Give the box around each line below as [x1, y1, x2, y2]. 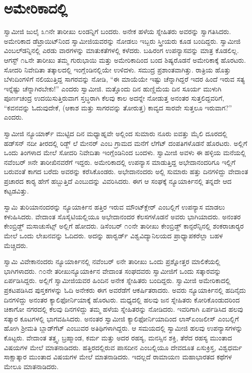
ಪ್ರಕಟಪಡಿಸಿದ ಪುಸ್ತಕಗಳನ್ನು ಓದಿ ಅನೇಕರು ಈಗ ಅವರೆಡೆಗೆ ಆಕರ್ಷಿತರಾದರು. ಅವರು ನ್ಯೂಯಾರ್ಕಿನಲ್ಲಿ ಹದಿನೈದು [4, 284, 246, 295]
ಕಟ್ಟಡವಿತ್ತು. [4, 185, 29, 195]
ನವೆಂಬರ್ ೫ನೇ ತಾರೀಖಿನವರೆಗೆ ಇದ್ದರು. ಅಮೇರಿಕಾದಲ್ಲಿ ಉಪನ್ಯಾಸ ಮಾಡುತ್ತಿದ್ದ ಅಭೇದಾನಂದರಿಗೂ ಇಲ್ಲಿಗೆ [4, 157, 235, 167]
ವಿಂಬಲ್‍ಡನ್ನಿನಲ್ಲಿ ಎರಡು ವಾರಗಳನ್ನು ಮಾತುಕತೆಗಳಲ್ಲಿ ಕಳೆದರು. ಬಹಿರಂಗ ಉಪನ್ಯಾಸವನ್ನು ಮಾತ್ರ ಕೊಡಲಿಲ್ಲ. [4, 45, 239, 55]
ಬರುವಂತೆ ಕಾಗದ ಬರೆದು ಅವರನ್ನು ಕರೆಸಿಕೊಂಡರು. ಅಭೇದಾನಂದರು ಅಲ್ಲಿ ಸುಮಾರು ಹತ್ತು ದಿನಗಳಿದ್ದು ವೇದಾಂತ [4, 166, 248, 177]
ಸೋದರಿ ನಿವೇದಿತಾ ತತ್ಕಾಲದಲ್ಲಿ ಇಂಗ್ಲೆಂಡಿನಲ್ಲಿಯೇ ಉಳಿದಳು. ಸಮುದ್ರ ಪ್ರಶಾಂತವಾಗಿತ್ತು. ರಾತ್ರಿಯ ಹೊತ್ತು [4, 64, 231, 74]
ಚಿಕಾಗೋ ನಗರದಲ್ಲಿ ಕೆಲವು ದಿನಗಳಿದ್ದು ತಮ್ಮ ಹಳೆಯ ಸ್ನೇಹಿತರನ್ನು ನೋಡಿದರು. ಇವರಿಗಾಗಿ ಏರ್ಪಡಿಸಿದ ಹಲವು [4, 304, 243, 314]
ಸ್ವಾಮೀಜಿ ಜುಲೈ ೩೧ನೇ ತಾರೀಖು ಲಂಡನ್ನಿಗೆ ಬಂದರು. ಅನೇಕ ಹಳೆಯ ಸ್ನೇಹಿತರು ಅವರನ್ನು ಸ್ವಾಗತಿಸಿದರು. [4, 26, 231, 36]
